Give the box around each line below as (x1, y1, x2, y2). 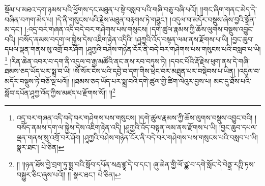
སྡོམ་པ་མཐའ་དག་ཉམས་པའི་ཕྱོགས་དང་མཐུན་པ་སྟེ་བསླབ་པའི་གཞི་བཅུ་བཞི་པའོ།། (5, 4, 198, 14)
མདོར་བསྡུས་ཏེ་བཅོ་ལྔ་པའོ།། (5, 75, 70, 86)
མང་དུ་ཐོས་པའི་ (214, 75, 251, 86)
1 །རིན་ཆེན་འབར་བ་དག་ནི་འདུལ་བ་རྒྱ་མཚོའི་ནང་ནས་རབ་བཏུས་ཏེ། (5, 54, 167, 66)
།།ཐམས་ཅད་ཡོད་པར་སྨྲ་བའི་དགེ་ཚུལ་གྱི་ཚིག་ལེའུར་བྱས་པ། (72, 75, 212, 86)
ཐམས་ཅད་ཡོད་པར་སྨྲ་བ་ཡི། (5, 66, 71, 76)
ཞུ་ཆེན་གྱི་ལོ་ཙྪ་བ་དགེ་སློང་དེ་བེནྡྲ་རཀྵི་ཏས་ (153, 159, 255, 170)
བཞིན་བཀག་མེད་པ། (5, 14, 53, 24)
